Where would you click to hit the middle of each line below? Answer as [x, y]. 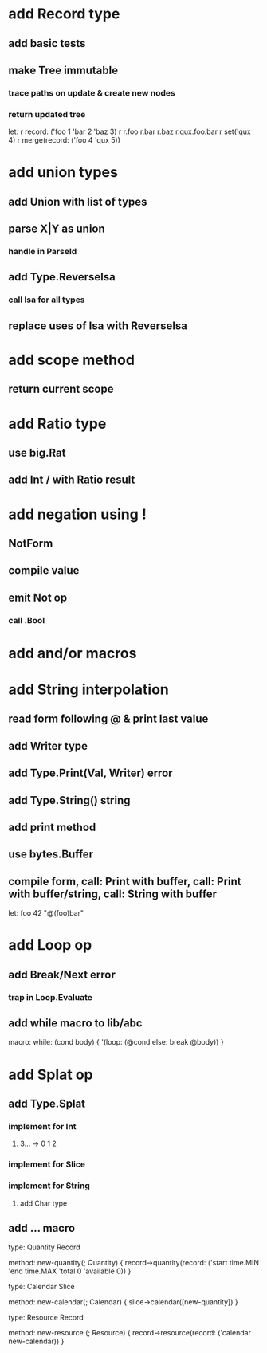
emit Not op [38, 597]
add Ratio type [57, 424]
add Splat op [51, 1075]
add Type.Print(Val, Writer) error [90, 773]
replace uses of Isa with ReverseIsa [98, 326]
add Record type [64, 14]
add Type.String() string [69, 800]
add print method [52, 827]
